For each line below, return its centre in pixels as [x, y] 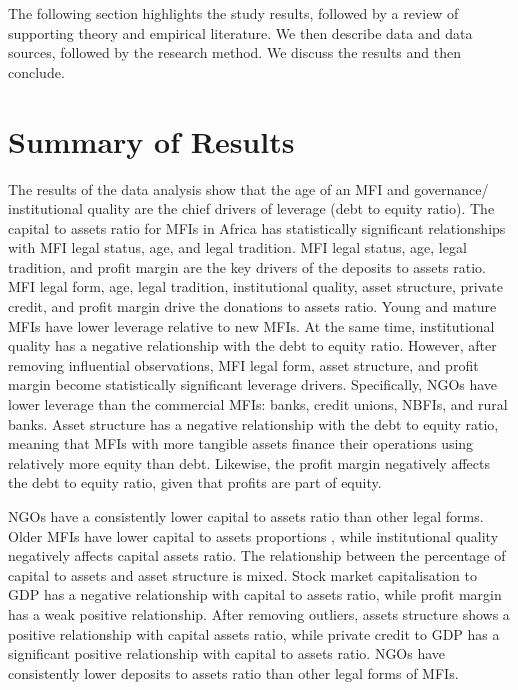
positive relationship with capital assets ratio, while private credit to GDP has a [254, 633]
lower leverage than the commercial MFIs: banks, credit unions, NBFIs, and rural [258, 404]
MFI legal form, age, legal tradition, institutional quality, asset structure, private [256, 286]
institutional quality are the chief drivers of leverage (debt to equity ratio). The [251, 208]
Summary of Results [151, 140]
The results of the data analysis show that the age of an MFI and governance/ [248, 188]
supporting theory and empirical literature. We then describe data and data [240, 32]
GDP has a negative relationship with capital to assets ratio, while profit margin [255, 594]
